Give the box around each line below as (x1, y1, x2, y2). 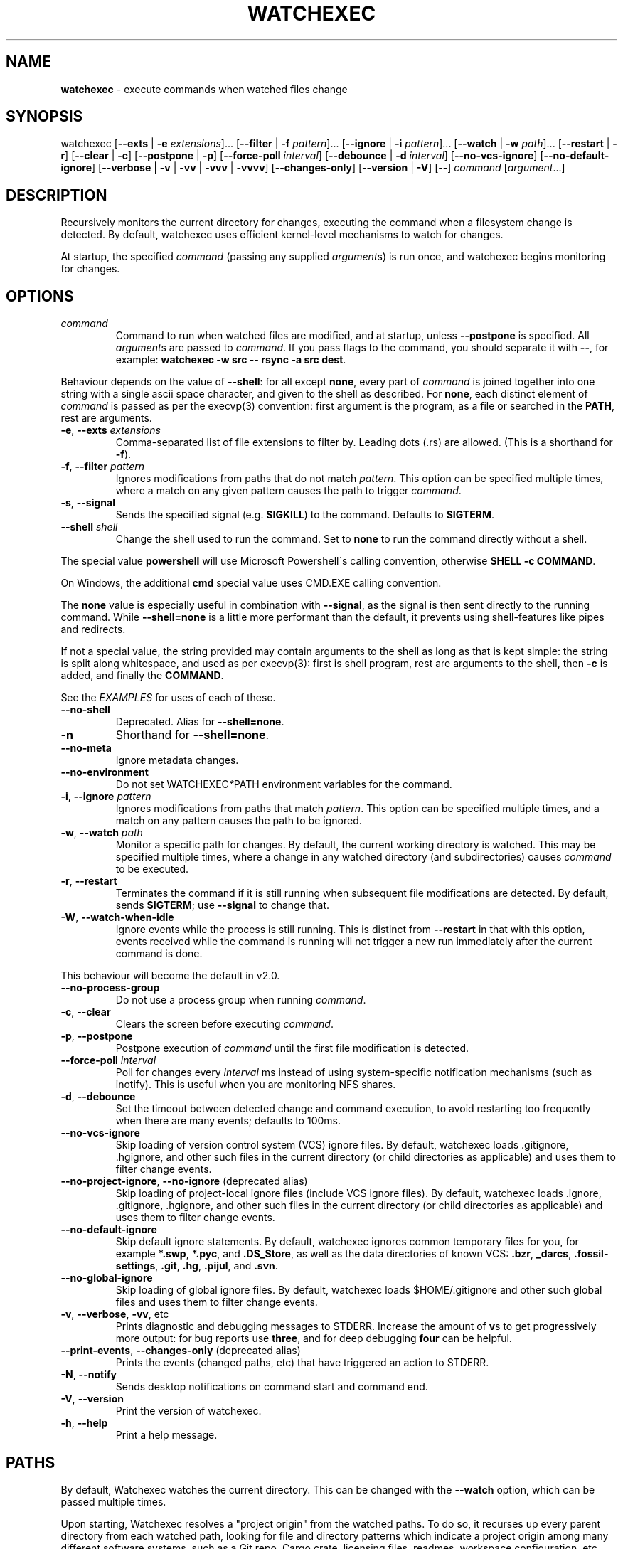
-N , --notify (60, 1368, 117, 1381)
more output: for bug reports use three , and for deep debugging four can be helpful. (115, 1332, 512, 1345)
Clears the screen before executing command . (115, 1018, 334, 1031)
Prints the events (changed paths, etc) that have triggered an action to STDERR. (115, 1356, 489, 1369)
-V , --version (60, 1393, 124, 1405)
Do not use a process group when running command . (115, 994, 366, 1006)
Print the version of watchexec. (115, 1405, 262, 1417)
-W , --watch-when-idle (60, 911, 174, 924)
